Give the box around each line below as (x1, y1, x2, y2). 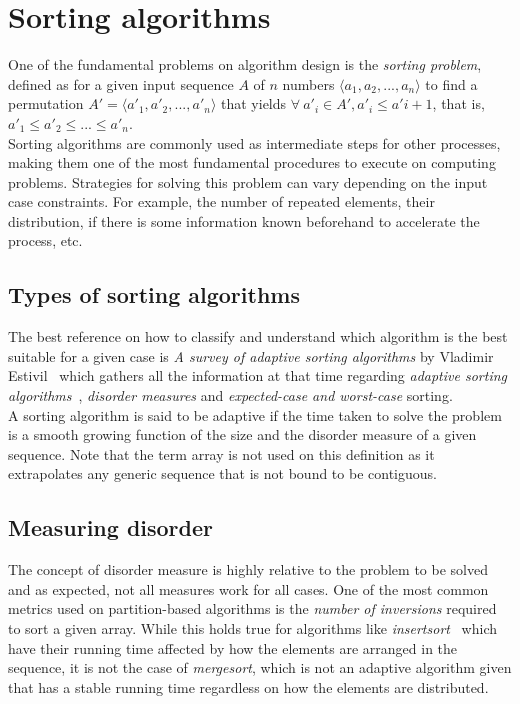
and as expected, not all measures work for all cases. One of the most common (8, 578, 489, 599)
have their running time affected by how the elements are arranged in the (8, 637, 458, 658)
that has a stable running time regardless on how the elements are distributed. (8, 676, 489, 697)
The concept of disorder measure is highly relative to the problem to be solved (8, 559, 488, 580)
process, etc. (8, 230, 83, 251)
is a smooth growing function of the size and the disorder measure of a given (8, 424, 477, 445)
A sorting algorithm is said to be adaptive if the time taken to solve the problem (8, 404, 502, 425)
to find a (425, 73, 478, 94)
